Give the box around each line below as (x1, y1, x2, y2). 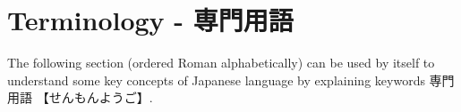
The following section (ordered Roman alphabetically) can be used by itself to (7, 53, 435, 72)
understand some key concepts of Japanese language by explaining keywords (7, 70, 425, 89)
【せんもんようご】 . (36, 88, 153, 107)
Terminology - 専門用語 (7, 2, 294, 38)
